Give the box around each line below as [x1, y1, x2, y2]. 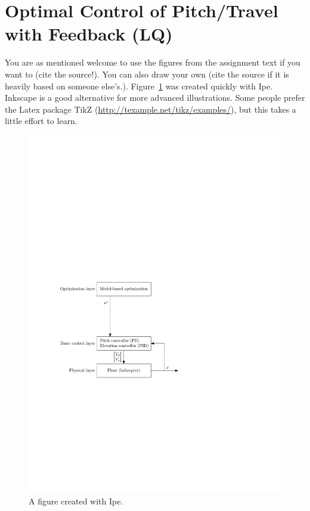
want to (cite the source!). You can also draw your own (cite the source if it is [5, 67, 289, 80]
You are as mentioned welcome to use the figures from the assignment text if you [5, 56, 300, 69]
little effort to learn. [5, 114, 77, 127]
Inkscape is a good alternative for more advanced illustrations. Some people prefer [5, 91, 305, 104]
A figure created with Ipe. [29, 495, 123, 507]
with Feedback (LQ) [5, 21, 173, 46]
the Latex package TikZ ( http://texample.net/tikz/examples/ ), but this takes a [5, 103, 296, 115]
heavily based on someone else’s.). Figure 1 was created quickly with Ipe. [5, 79, 273, 92]
